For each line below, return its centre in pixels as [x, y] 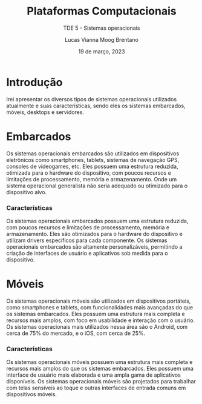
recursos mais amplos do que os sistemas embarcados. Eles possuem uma [100, 369]
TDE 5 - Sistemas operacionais [102, 28]
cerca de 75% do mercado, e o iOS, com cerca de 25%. [76, 333]
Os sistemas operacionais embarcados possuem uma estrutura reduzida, [97, 221]
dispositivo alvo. [27, 192]
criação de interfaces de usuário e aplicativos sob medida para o [87, 253]
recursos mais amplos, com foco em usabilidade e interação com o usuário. [101, 320]
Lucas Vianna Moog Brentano [102, 39]
